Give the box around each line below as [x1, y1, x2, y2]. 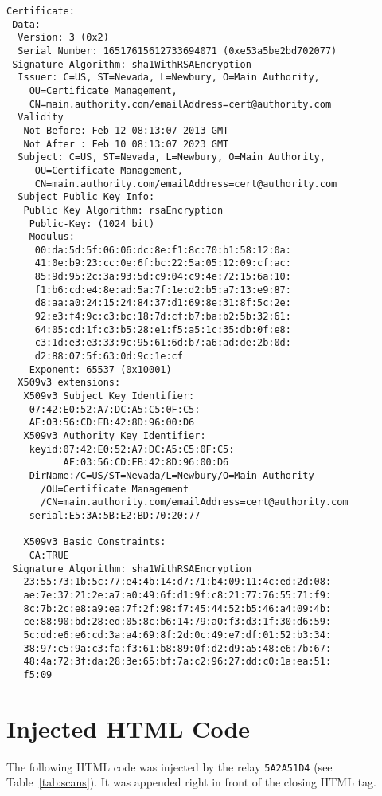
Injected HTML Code [6, 712, 251, 744]
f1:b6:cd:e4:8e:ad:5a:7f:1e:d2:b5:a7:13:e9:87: [34, 284, 291, 296]
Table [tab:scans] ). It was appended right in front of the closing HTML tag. [6, 774, 376, 790]
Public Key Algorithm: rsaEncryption [23, 204, 224, 216]
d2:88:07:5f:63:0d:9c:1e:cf [34, 351, 183, 363]
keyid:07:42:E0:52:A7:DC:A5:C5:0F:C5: [29, 443, 235, 455]
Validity [18, 112, 64, 124]
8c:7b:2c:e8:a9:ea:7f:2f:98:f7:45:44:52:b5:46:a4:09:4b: [23, 602, 332, 614]
